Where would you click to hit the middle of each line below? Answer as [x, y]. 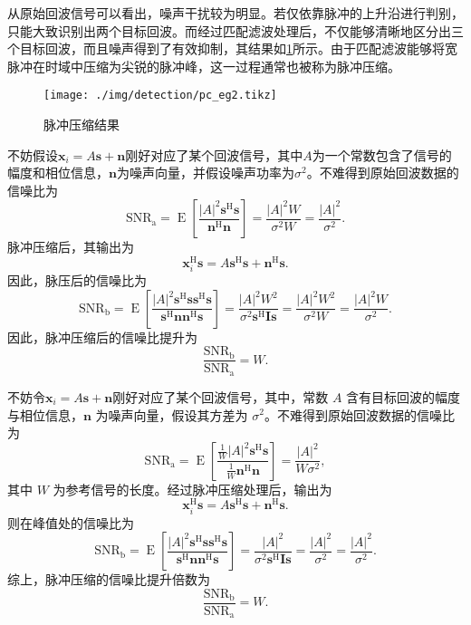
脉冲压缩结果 [82, 125]
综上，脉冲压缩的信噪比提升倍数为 [109, 579]
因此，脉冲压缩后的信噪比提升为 [102, 337]
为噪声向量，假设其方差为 [172, 414]
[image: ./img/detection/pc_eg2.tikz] [160, 96]
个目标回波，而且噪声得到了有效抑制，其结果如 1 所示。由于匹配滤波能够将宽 [232, 48]
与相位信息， [45, 414]
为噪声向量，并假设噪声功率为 [205, 173]
